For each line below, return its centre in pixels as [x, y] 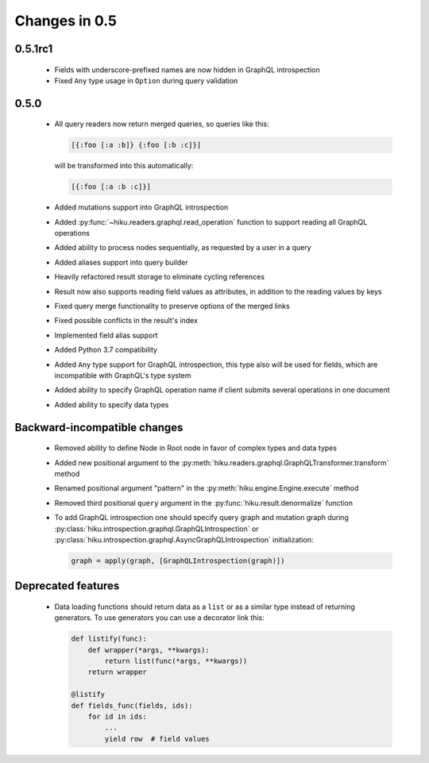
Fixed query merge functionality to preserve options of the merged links [172, 306]
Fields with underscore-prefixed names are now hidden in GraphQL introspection [187, 69]
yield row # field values [157, 739]
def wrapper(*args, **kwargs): [149, 650]
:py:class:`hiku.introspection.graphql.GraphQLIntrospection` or [157, 529]
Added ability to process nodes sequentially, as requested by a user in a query [183, 248]
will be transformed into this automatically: [124, 166]
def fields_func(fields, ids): [132, 705]
